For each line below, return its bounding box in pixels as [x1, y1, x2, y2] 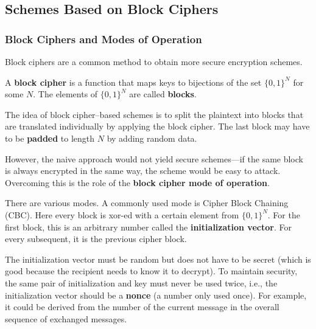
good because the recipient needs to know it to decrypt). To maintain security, [5, 265, 298, 277]
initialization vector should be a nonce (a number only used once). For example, [5, 288, 307, 301]
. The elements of [33, 88, 98, 100]
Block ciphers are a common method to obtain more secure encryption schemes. [5, 55, 303, 68]
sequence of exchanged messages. [5, 312, 127, 325]
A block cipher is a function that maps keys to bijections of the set [5, 75, 262, 88]
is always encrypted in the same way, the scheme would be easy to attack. [5, 164, 281, 177]
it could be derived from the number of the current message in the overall [5, 300, 279, 313]
